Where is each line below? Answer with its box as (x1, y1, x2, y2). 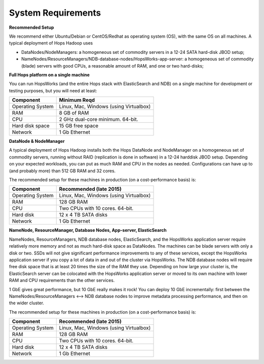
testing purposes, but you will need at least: (9, 88, 97, 93)
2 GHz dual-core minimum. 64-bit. (59, 116, 138, 123)
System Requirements (9, 7, 101, 18)
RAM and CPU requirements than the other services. (9, 277, 115, 283)
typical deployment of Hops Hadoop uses (9, 40, 93, 46)
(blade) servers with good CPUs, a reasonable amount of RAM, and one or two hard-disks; (21, 63, 204, 68)
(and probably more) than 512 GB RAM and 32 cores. (9, 168, 116, 174)
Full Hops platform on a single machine (9, 71, 90, 78)
